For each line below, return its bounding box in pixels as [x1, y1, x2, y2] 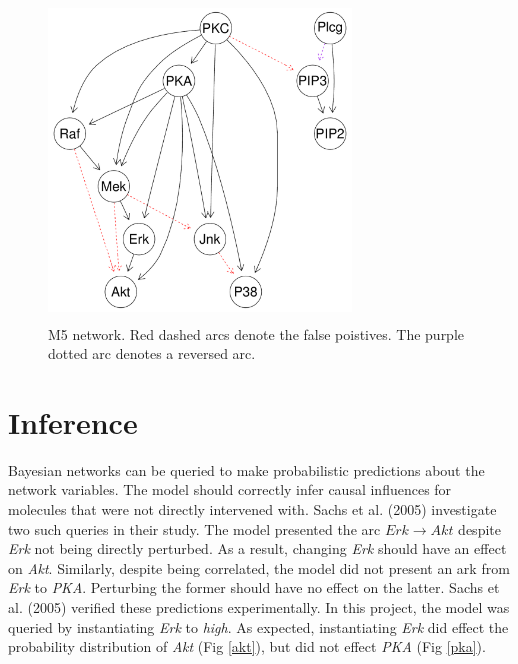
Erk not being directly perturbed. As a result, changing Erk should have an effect [8, 538, 507, 559]
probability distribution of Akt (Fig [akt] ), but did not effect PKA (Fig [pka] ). [8, 636, 486, 657]
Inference [8, 401, 138, 442]
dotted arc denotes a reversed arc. [48, 343, 256, 364]
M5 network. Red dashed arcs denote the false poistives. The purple [48, 323, 465, 344]
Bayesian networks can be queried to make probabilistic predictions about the [8, 459, 485, 480]
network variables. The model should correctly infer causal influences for [8, 479, 452, 500]
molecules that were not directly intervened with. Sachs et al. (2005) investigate [8, 499, 497, 520]
